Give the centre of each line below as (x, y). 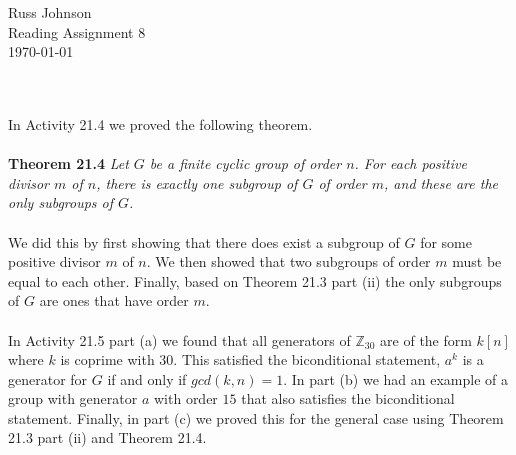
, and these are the (441, 182)
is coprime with (107, 359)
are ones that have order (114, 300)
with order (185, 398)
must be (477, 261)
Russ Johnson (50, 12)
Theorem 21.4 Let (68, 163)
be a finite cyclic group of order (245, 163)
